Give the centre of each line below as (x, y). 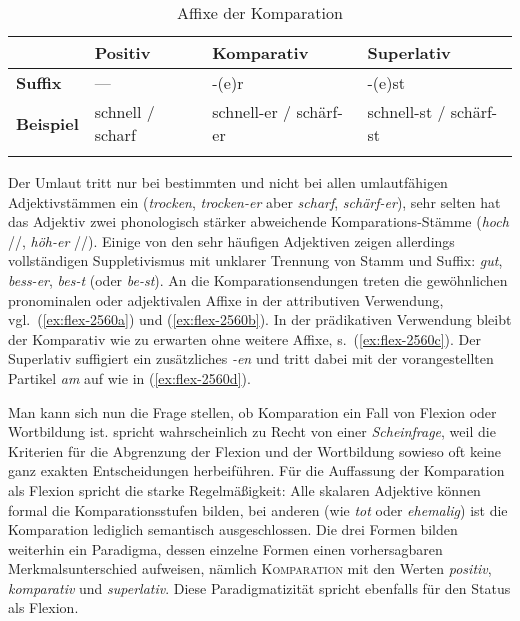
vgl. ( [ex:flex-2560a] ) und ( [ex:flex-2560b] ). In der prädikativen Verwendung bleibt (260, 319)
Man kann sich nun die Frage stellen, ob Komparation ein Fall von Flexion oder (252, 411)
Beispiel (47, 123)
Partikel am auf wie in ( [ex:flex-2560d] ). (129, 377)
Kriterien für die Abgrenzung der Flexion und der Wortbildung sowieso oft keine (255, 450)
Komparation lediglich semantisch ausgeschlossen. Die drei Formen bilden (233, 529)
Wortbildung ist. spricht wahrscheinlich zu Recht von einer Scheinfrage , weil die (252, 431)
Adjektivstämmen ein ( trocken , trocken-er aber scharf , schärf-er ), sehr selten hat (254, 201)
